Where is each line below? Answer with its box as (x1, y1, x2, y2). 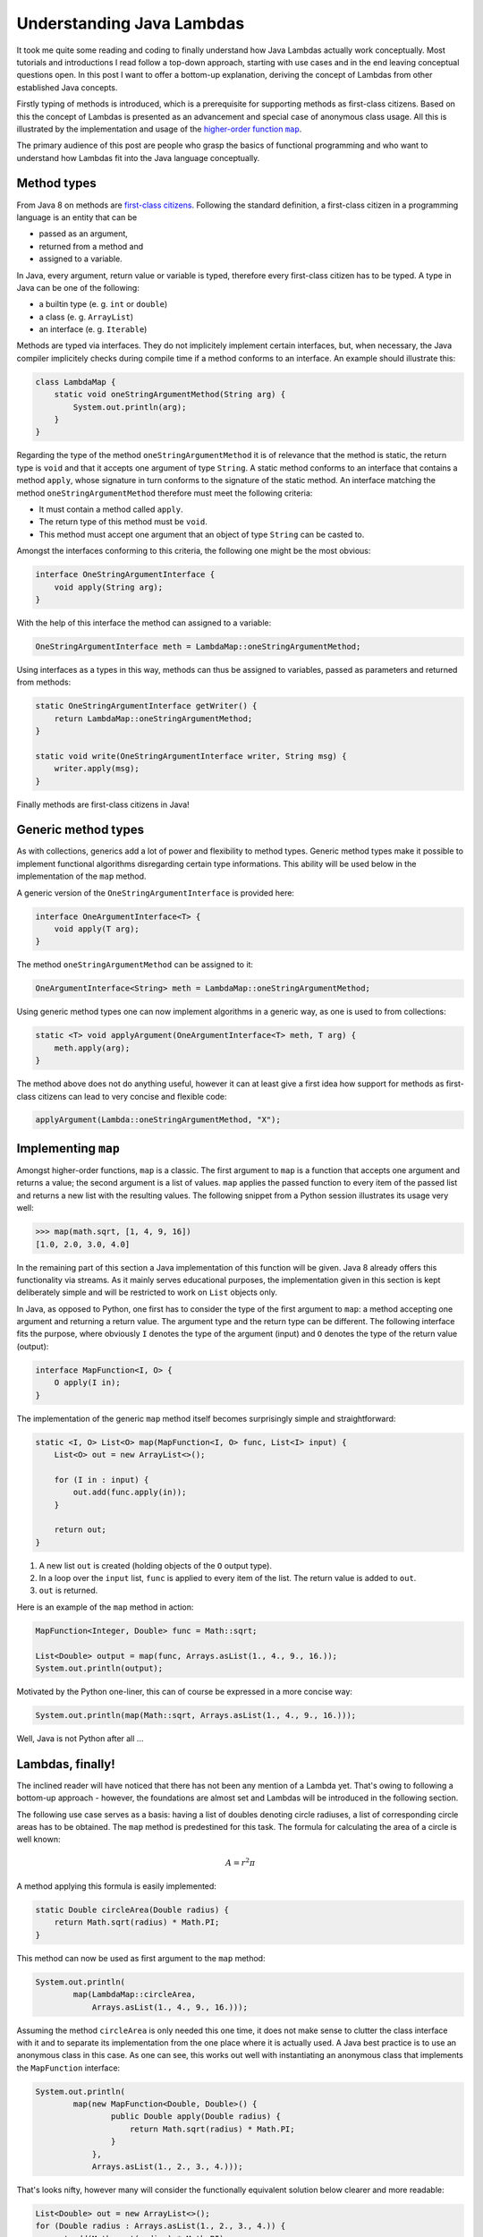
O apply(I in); (54, 1378, 121, 1388)
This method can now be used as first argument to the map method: (16, 1952, 266, 1963)
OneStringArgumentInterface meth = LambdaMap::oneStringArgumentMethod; (35, 641, 361, 651)
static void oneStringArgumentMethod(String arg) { (54, 389, 286, 400)
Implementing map (16, 1141, 120, 1156)
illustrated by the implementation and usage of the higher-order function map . (16, 123, 302, 134)
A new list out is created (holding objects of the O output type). (38, 1560, 273, 1570)
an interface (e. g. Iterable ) (38, 324, 148, 335)
